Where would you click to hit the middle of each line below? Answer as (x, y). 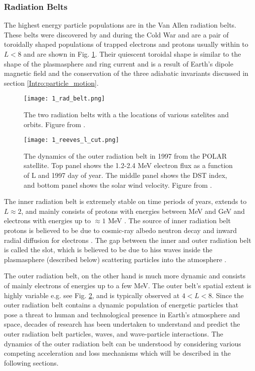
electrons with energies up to (47, 220)
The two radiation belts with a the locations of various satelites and (126, 115)
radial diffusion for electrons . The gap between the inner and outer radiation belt (128, 240)
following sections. (31, 362)
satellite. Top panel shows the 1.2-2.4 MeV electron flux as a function (128, 165)
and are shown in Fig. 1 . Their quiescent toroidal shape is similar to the (132, 54)
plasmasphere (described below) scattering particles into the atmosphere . (115, 259)
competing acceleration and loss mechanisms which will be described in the (117, 353)
